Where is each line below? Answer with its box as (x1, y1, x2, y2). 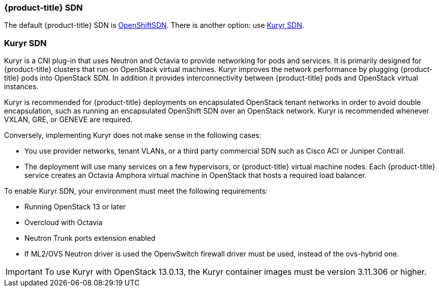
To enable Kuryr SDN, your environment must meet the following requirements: (4, 187, 268, 196)
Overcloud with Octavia (24, 218, 103, 227)
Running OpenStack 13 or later (24, 202, 126, 211)
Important (6, 267, 43, 277)
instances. (4, 82, 39, 91)
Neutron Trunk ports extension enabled (24, 234, 156, 243)
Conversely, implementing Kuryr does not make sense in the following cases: (4, 131, 261, 140)
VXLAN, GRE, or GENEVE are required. (4, 115, 132, 124)
